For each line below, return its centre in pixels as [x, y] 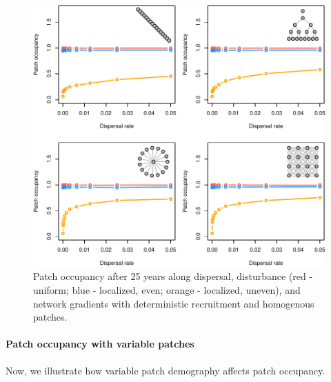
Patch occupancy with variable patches [100, 344]
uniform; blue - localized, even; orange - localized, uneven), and [167, 289]
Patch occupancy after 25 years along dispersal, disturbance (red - [173, 276]
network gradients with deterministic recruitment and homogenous [174, 303]
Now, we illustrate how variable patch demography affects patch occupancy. [165, 370]
